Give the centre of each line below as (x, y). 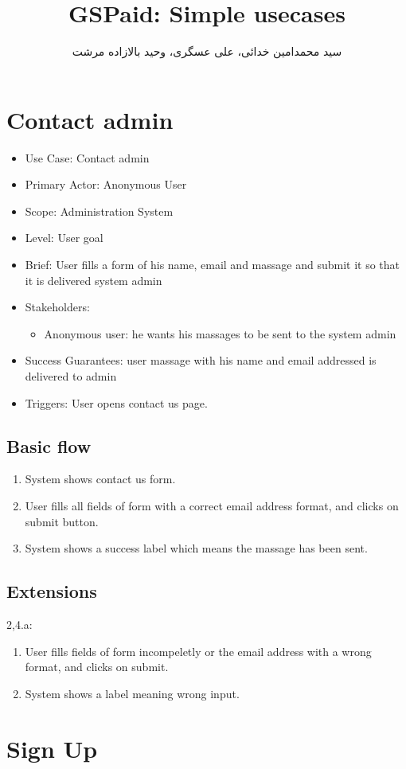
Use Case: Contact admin (87, 157)
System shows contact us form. (100, 479)
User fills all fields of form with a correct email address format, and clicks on (212, 505)
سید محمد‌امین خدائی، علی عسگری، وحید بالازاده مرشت (207, 51)
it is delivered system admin (94, 280)
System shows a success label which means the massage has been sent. (196, 548)
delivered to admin (71, 376)
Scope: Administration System (99, 211)
